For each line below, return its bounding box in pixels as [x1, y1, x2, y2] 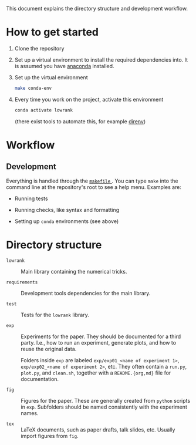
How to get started [6, 26, 99, 39]
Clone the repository [14, 45, 65, 52]
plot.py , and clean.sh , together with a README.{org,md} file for [21, 369, 171, 376]
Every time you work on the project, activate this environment [14, 96, 164, 103]
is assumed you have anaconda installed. [14, 62, 114, 69]
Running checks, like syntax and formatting [14, 206, 119, 213]
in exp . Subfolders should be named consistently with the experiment [21, 403, 188, 410]
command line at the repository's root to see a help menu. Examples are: [6, 183, 182, 190]
